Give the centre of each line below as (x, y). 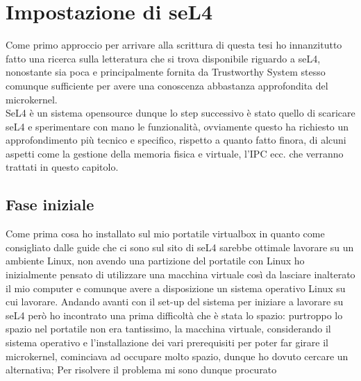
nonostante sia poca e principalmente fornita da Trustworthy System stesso (166, 72)
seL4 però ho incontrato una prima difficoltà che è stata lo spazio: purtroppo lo (174, 315)
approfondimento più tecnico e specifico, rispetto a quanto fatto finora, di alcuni (176, 140)
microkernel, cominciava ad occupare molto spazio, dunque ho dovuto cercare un (177, 356)
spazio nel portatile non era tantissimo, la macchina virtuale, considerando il (168, 329)
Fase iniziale (50, 204)
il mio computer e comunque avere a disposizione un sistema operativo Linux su (176, 288)
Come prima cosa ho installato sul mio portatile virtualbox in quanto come (165, 234)
